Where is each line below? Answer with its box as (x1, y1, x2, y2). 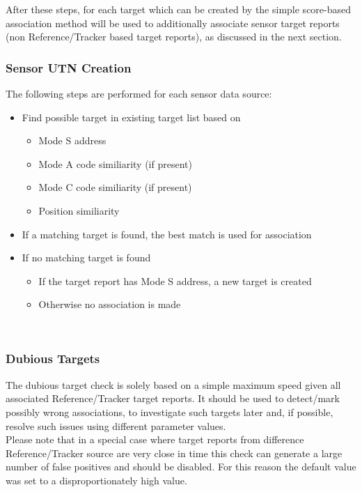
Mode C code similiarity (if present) (38, 180, 192, 194)
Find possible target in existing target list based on (22, 109, 241, 124)
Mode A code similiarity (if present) (38, 156, 192, 171)
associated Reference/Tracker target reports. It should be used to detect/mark (6, 391, 340, 406)
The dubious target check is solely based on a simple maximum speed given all (6, 377, 341, 392)
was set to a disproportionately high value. (6, 472, 187, 487)
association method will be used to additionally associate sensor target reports (6, 15, 340, 30)
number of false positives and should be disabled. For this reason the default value (6, 459, 356, 474)
